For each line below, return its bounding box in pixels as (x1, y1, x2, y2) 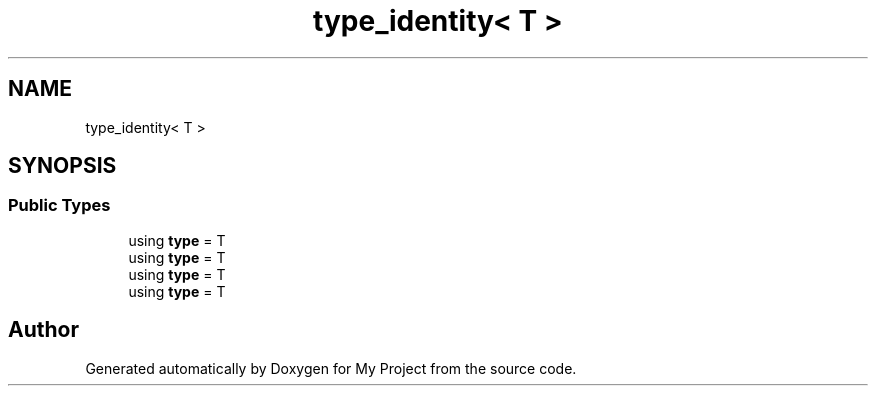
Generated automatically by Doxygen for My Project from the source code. (85, 359, 577, 377)
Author (8, 317, 79, 343)
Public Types (8, 195, 111, 216)
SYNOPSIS (8, 153, 117, 179)
